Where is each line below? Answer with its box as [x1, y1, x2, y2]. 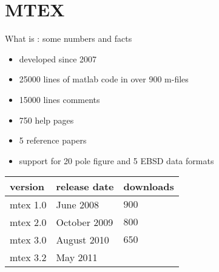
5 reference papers [19, 134, 87, 147]
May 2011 [56, 250, 98, 265]
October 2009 [56, 215, 113, 230]
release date [56, 179, 114, 194]
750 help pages [19, 113, 74, 126]
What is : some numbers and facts [5, 32, 132, 45]
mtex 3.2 [10, 250, 47, 265]
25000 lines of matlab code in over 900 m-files [19, 73, 189, 85]
